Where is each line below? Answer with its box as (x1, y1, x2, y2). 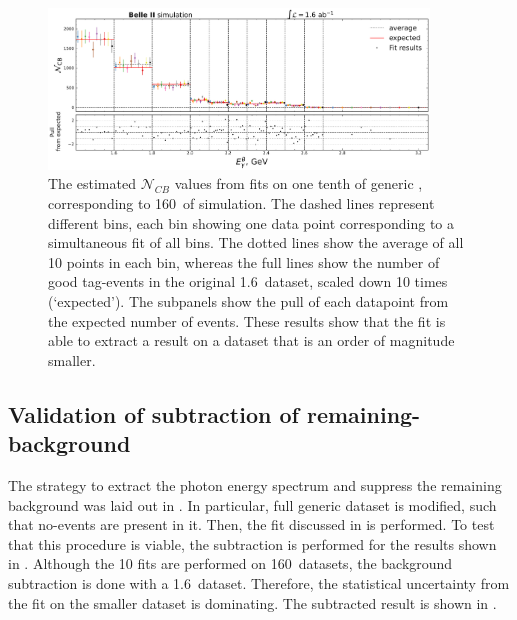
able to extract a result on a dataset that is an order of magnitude (48, 330, 455, 351)
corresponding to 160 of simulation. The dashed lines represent (48, 193, 435, 214)
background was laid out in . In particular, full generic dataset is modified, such (8, 494, 497, 515)
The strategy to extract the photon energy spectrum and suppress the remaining (8, 475, 502, 495)
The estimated (48, 173, 136, 194)
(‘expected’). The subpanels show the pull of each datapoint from (48, 291, 449, 312)
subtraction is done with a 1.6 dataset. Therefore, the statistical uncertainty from (8, 572, 510, 593)
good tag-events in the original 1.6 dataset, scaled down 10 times (48, 271, 448, 292)
